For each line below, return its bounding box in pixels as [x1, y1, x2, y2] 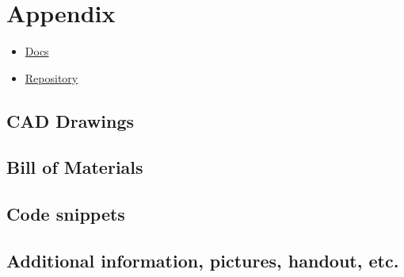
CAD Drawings [6, 108, 134, 133]
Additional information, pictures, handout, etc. [6, 248, 399, 273]
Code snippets [6, 202, 125, 226]
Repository [25, 69, 78, 86]
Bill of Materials [6, 155, 143, 179]
